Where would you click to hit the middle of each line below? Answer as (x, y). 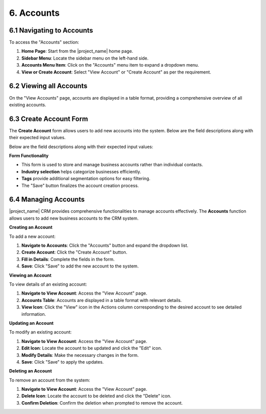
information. (34, 314)
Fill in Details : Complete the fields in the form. (68, 259)
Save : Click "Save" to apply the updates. (63, 362)
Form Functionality (29, 156)
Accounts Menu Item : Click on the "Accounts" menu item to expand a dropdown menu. (110, 65)
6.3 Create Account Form (49, 119)
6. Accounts (34, 13)
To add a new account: (33, 236)
